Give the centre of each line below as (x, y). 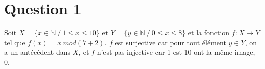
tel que (15, 42)
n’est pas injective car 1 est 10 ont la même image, (176, 52)
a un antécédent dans (37, 52)
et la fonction (209, 32)
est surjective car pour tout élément (170, 42)
